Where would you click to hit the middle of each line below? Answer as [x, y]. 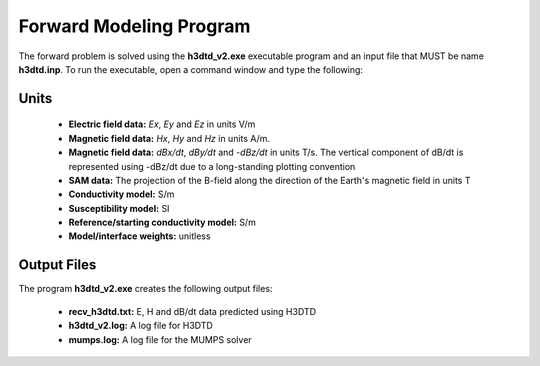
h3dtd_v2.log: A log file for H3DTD [141, 326]
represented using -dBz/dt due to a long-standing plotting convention [212, 166]
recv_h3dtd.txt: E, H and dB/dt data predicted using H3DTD [192, 311]
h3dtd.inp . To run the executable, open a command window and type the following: [191, 69]
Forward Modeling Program [134, 26]
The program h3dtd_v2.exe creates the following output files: [145, 289]
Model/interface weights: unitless [139, 236]
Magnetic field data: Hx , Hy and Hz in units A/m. [169, 138]
